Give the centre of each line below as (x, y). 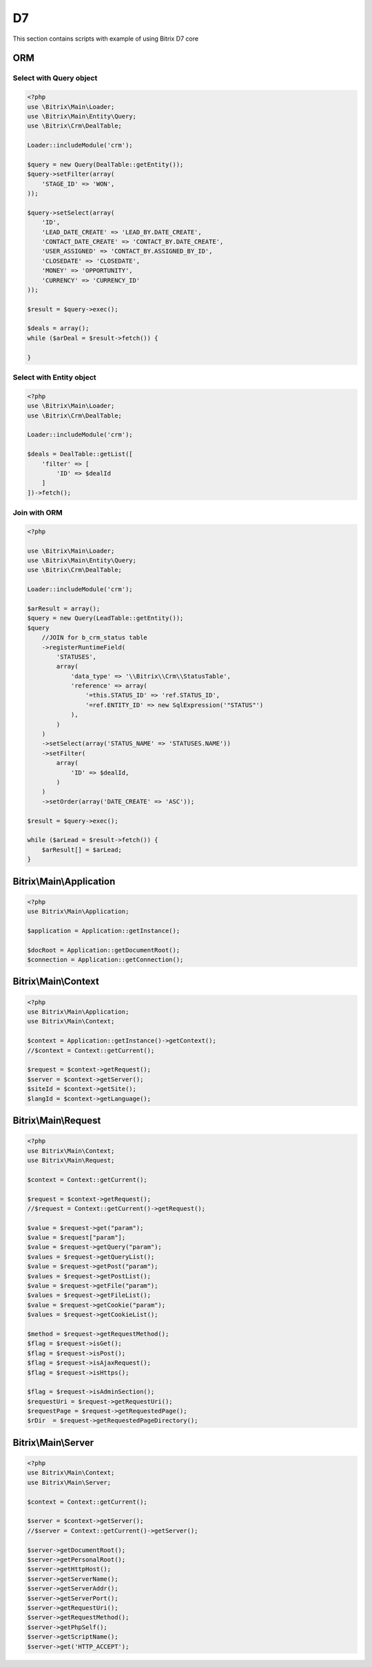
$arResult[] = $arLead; (82, 850)
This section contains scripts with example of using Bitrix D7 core (106, 39)
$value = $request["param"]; (76, 1238)
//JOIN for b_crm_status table (94, 638)
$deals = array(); (58, 328)
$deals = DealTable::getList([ (80, 454)
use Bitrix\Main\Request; (71, 1160)
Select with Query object (55, 78)
